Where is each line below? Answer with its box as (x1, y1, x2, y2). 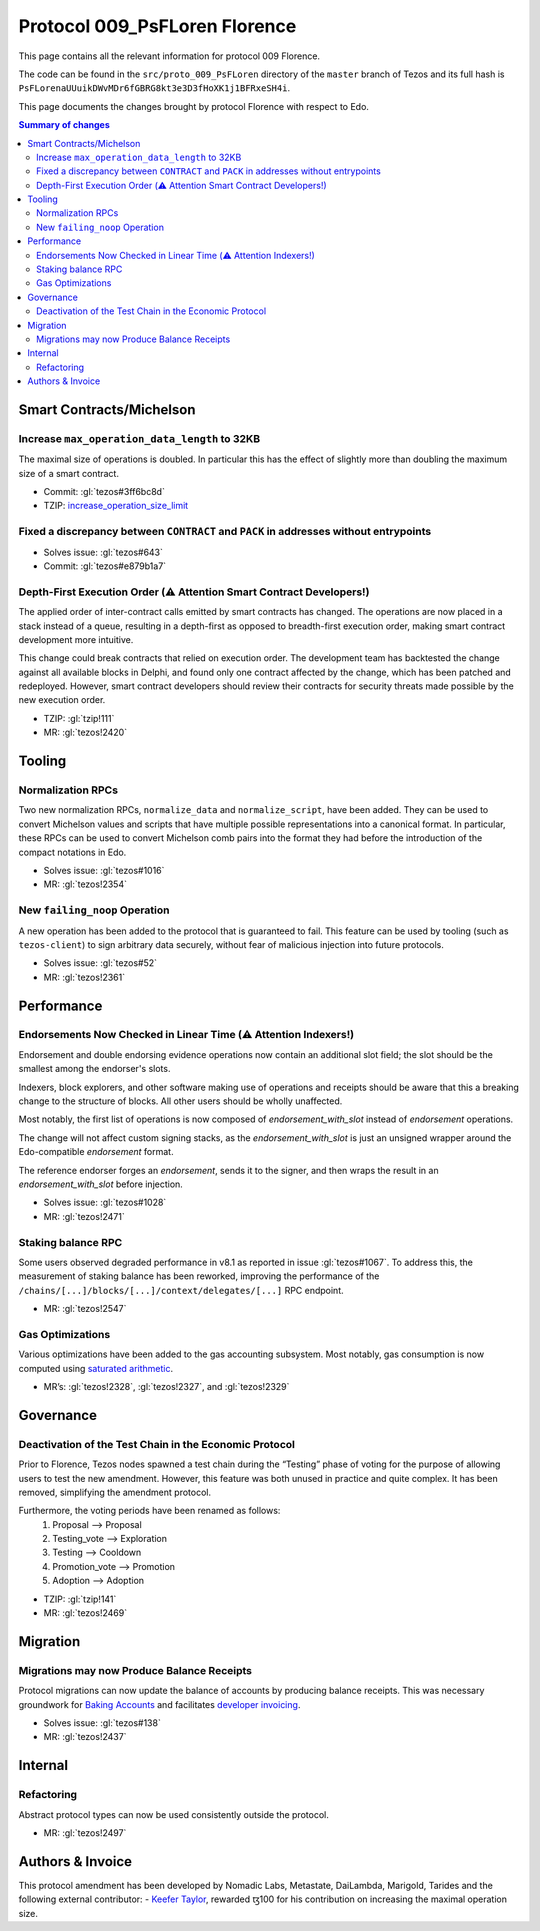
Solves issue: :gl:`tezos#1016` (43, 864, 165, 876)
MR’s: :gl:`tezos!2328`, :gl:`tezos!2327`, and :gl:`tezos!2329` (43, 1380, 290, 1392)
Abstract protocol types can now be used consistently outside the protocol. (18, 1808, 329, 1820)
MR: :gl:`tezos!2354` (43, 878, 127, 890)
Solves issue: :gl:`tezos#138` (43, 1716, 162, 1729)
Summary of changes (18, 119, 110, 131)
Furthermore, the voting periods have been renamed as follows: (18, 1505, 281, 1517)
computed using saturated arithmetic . (18, 1362, 174, 1374)
